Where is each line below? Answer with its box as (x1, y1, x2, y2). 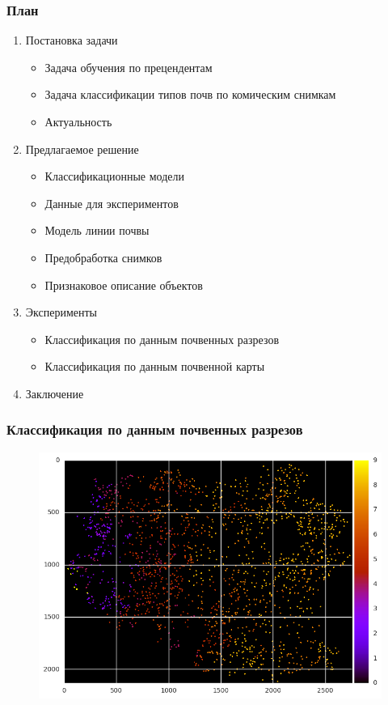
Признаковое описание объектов (44, 276, 203, 293)
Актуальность (44, 113, 112, 130)
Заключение (25, 384, 84, 401)
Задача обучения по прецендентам (44, 58, 213, 75)
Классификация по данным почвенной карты (44, 358, 265, 375)
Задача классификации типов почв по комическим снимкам (44, 86, 336, 103)
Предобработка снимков (44, 248, 162, 265)
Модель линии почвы (44, 222, 150, 239)
